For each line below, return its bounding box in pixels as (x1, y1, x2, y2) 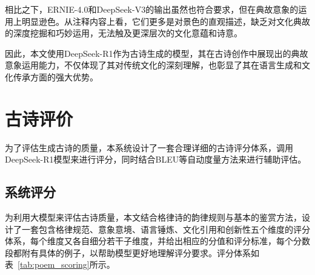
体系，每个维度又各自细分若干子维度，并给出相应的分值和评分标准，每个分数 (5, 235, 310, 247)
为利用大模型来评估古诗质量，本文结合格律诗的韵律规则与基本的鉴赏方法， (5, 211, 302, 224)
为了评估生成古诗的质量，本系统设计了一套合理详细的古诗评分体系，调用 (5, 141, 293, 154)
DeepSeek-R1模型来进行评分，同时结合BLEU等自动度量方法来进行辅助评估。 (5, 153, 307, 166)
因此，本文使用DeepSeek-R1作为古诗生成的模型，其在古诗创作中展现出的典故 (5, 47, 308, 59)
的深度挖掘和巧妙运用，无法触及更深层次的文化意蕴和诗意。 (5, 27, 242, 39)
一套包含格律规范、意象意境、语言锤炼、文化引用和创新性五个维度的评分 (21, 222, 310, 235)
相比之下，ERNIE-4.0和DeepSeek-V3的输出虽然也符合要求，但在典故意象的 (5, 3, 299, 15)
